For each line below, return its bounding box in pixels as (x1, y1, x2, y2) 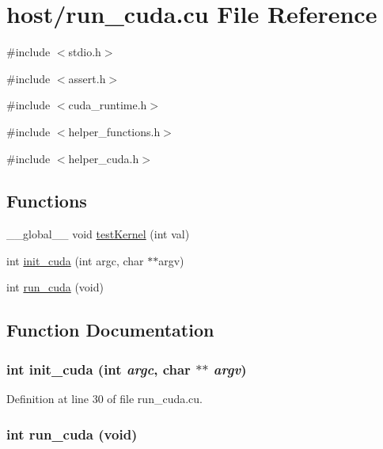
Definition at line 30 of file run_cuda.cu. (6, 390, 203, 407)
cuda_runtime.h (68, 97, 147, 113)
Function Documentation (6, 318, 214, 342)
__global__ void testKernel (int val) (6, 226, 190, 242)
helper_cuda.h (68, 150, 139, 166)
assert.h (68, 70, 106, 86)
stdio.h (68, 44, 101, 60)
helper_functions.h (68, 123, 161, 139)
